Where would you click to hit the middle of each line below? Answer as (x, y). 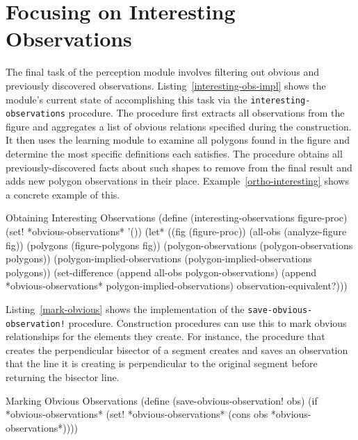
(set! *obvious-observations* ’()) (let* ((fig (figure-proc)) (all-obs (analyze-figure (176, 231)
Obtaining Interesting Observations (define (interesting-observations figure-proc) (177, 218)
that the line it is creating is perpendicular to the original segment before (162, 363)
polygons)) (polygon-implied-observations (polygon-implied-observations (159, 259)
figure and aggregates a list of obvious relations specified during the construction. (179, 126)
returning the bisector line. (63, 377)
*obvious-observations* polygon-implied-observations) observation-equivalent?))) (177, 286)
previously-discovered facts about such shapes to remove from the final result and (179, 167)
